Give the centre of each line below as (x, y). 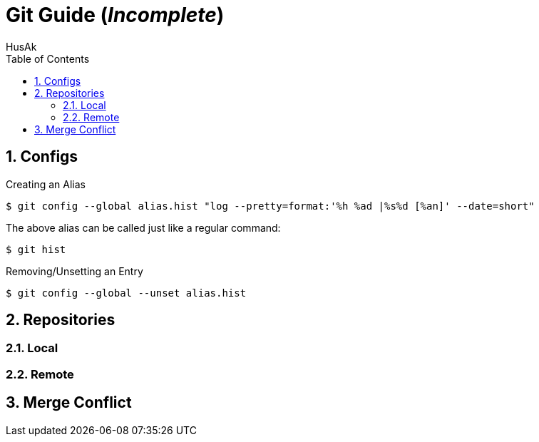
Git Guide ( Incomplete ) (115, 15)
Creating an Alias (46, 184)
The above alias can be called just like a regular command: (143, 227)
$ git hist (36, 249)
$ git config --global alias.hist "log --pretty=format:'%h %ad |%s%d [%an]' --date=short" (270, 206)
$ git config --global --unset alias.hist (126, 293)
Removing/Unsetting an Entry (75, 271)
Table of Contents (48, 58)
